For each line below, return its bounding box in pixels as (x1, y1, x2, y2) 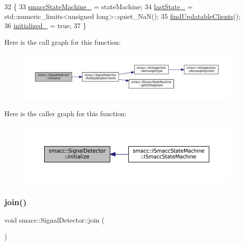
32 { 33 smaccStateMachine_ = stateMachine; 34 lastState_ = (4, 1, 193, 11)
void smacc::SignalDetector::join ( (4, 215, 105, 225)
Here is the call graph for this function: (4, 36, 121, 47)
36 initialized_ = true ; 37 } (4, 20, 87, 31)
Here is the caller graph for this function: (4, 108, 127, 119)
